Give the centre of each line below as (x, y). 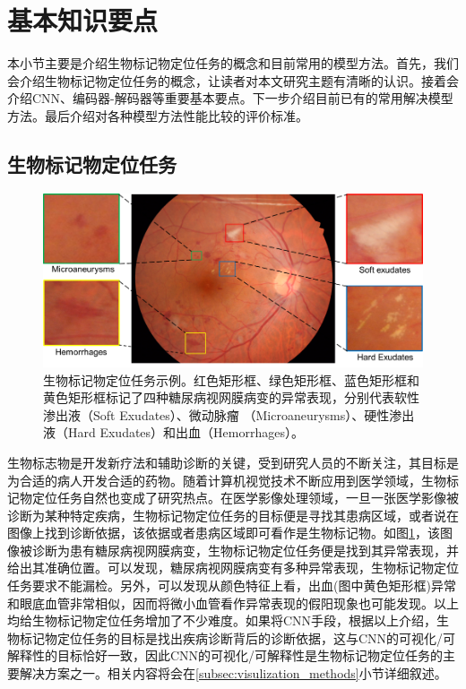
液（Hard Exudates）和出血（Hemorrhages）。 (173, 432)
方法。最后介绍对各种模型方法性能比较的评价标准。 (158, 115)
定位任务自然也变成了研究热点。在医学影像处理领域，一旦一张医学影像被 (245, 498)
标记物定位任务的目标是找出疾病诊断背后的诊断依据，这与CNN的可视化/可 (237, 637)
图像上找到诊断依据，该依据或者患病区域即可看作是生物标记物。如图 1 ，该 (224, 533)
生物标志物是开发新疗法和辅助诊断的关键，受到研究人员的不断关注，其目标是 (233, 462)
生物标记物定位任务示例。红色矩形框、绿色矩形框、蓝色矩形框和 (231, 379)
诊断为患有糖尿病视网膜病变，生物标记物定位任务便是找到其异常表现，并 (245, 550)
